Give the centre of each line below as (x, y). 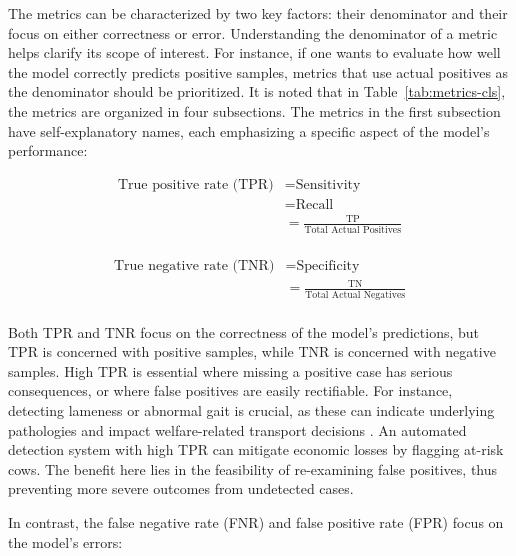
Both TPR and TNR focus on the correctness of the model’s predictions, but (244, 331)
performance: (48, 150)
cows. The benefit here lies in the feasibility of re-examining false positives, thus (253, 468)
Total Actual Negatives (355, 294)
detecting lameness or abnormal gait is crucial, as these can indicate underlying (251, 410)
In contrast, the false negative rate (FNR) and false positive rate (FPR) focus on (256, 521)
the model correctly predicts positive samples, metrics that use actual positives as (258, 71)
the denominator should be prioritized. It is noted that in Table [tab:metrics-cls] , (257, 91)
